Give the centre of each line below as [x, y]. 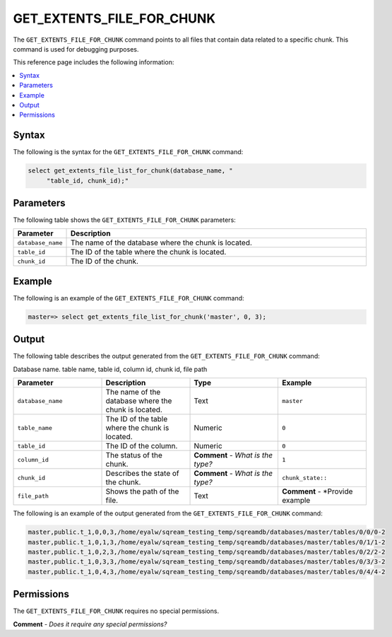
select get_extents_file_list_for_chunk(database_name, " [130, 171]
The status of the [134, 455]
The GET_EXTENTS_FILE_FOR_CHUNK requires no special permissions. [116, 611]
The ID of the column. [142, 446]
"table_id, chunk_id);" [88, 181]
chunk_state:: [304, 478]
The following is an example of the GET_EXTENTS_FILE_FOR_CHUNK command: [129, 298]
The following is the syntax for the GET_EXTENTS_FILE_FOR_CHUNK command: [128, 152]
